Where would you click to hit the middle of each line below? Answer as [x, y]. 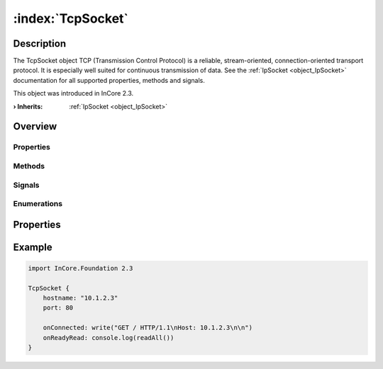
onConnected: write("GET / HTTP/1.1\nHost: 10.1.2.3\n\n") [148, 328]
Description [40, 44]
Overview [35, 126]
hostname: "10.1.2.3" [81, 298]
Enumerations [38, 204]
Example [33, 247]
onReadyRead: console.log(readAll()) [109, 337]
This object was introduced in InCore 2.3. [73, 93]
